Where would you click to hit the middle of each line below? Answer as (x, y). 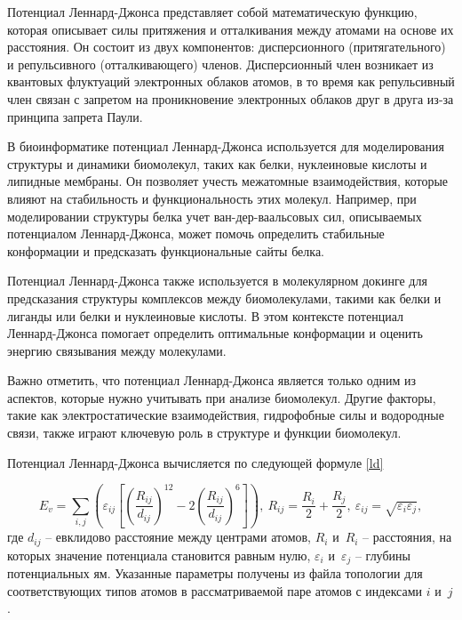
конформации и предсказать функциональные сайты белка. (166, 250)
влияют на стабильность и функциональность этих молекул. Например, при (212, 198)
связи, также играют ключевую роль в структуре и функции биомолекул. (204, 433)
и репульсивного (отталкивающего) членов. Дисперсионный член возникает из (220, 64)
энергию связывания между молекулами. (117, 350)
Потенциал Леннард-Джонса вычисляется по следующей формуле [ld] (195, 462)
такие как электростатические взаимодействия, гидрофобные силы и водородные (226, 415)
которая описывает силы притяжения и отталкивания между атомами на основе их (231, 29)
